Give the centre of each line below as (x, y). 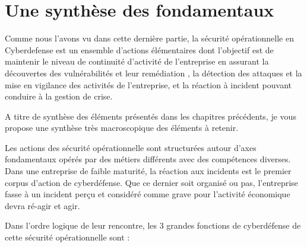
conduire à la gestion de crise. (59, 96)
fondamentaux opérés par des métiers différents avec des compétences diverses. (148, 159)
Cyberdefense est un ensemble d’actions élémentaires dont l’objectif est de (139, 49)
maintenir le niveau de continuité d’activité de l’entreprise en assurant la (137, 61)
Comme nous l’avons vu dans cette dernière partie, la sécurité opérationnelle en (149, 38)
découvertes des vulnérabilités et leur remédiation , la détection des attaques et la (153, 73)
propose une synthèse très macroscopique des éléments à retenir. (122, 128)
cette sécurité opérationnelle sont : (67, 237)
